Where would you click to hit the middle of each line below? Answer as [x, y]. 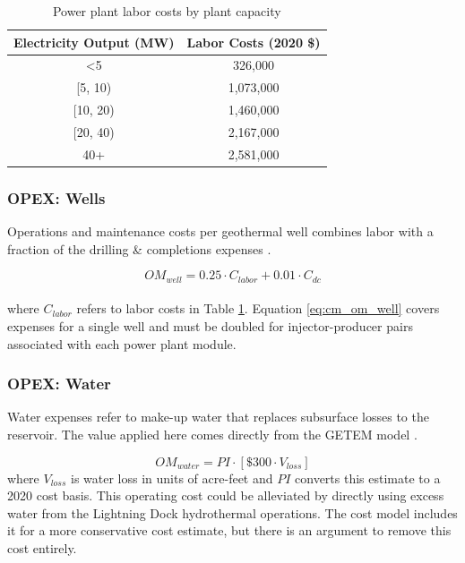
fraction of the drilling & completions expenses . [139, 248]
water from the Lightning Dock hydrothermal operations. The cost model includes [232, 512]
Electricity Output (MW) [94, 42]
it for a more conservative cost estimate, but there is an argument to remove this [229, 530]
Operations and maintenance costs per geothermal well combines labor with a [220, 231]
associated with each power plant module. [122, 343]
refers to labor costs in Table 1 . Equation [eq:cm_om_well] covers [258, 308]
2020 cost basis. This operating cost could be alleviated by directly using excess [226, 495]
